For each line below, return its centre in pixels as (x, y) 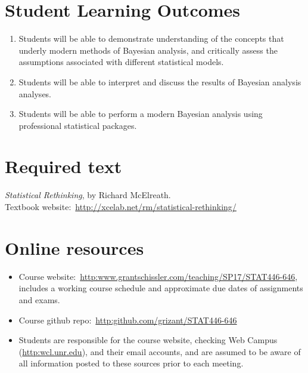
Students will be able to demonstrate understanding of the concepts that (151, 38)
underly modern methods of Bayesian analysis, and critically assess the (148, 50)
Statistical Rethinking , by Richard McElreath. (88, 195)
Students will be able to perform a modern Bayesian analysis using (141, 114)
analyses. (35, 93)
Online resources (74, 247)
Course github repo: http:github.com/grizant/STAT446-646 (128, 320)
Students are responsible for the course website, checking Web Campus (148, 340)
